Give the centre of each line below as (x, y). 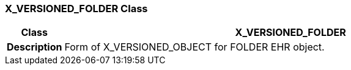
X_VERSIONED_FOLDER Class (76, 9)
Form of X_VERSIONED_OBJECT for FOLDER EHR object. (194, 47)
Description (35, 47)
